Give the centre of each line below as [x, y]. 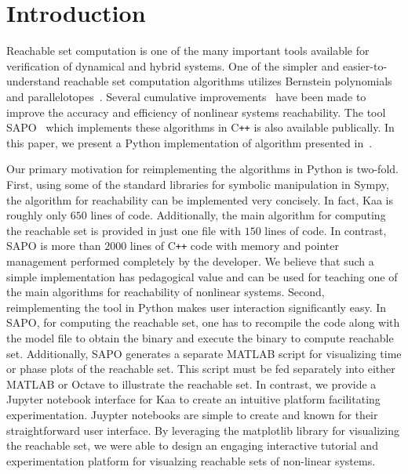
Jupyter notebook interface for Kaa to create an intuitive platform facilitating [193, 399]
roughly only [37, 215]
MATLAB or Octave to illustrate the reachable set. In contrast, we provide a [191, 384]
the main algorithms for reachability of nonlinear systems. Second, [166, 292]
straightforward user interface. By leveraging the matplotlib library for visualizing [203, 430]
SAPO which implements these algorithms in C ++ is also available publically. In [200, 127]
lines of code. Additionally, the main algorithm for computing [238, 215]
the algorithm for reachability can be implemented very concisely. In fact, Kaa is [200, 199]
